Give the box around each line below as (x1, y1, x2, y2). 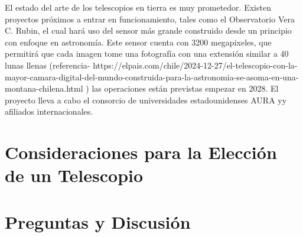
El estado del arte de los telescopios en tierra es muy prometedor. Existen (5, 1, 271, 13)
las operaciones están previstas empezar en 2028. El (92, 82, 279, 95)
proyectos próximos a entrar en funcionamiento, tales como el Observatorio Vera (5, 12, 295, 25)
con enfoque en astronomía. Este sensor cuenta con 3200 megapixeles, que (5, 35, 272, 48)
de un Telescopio (5, 163, 144, 187)
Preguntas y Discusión (5, 209, 191, 233)
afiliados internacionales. (5, 105, 93, 118)
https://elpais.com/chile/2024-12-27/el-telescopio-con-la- (93, 59, 298, 71)
